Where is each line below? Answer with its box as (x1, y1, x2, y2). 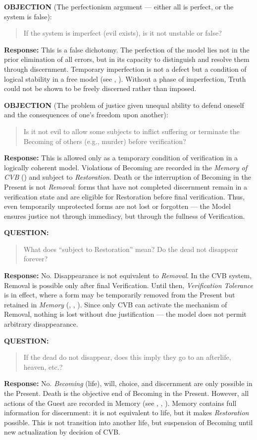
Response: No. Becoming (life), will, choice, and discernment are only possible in (4, 378, 253, 389)
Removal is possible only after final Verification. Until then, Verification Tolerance (4, 280, 254, 290)
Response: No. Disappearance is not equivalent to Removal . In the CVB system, (4, 270, 252, 281)
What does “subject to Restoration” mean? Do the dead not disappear (23, 244, 238, 254)
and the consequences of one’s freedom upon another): (4, 109, 168, 120)
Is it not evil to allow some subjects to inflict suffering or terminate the (23, 126, 240, 136)
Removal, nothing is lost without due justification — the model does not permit (4, 309, 247, 319)
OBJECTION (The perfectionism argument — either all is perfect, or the (4, 1, 234, 11)
